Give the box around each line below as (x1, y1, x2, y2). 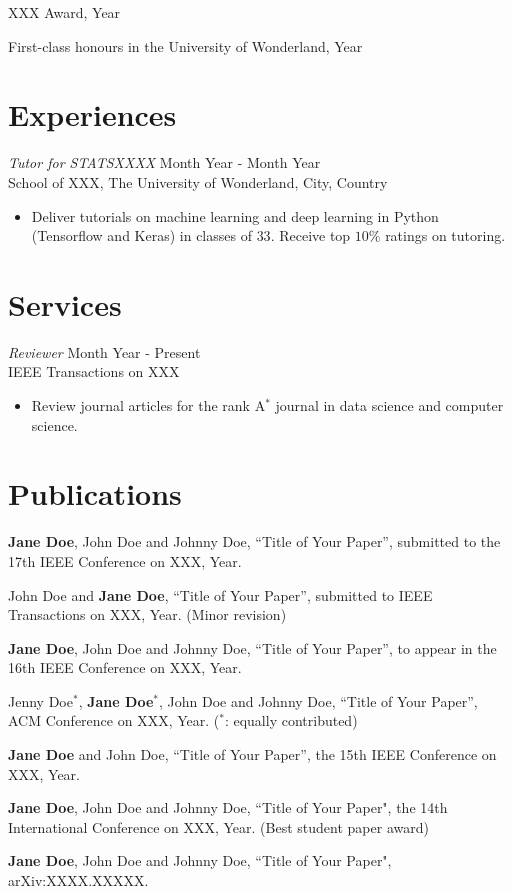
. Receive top (270, 225, 351, 246)
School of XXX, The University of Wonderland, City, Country (8, 171, 388, 192)
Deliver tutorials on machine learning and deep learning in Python (31, 205, 439, 226)
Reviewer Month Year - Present (8, 341, 201, 362)
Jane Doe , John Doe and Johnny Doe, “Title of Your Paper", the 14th (8, 797, 448, 818)
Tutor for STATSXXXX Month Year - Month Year (8, 152, 321, 173)
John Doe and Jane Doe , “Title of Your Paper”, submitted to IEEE (8, 584, 433, 605)
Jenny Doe (8, 690, 73, 711)
